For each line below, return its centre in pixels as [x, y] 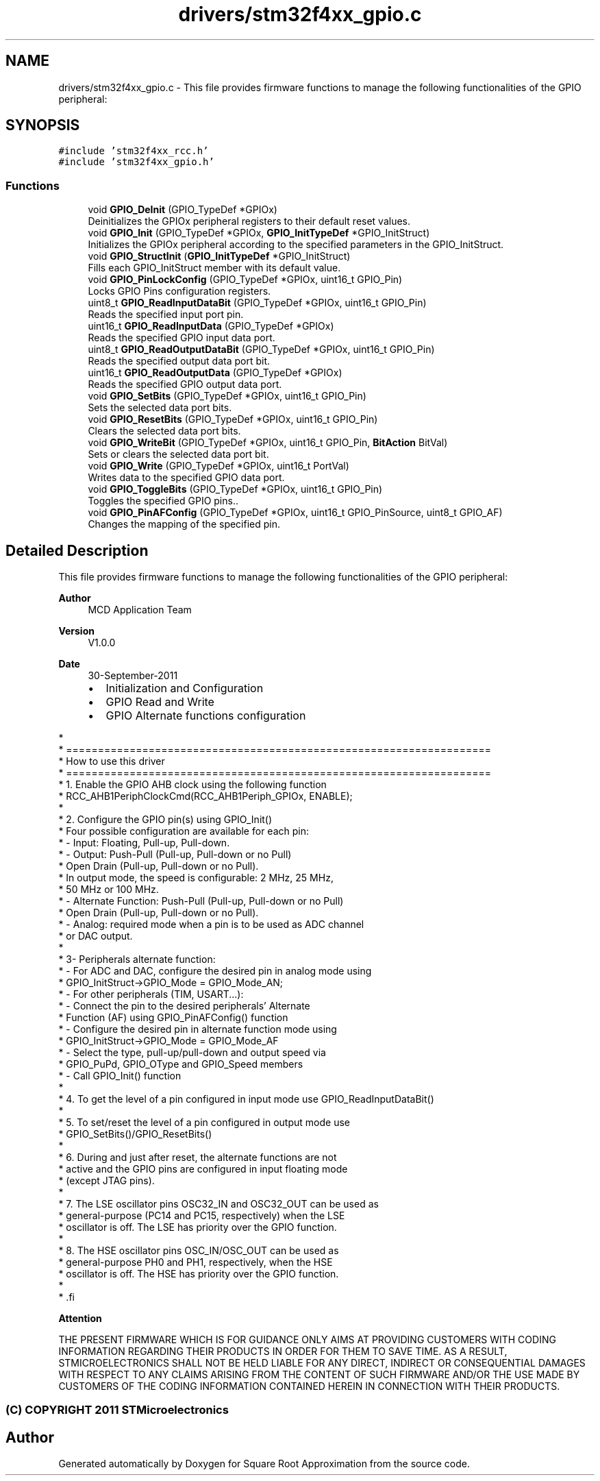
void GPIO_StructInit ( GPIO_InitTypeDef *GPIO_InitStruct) [219, 256]
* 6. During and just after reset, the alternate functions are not [198, 1158]
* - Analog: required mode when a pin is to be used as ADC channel [211, 925]
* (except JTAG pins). [107, 1181]
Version [76, 631]
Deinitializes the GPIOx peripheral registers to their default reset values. [249, 221]
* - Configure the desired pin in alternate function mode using [198, 1029]
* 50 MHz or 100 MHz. [109, 890]
